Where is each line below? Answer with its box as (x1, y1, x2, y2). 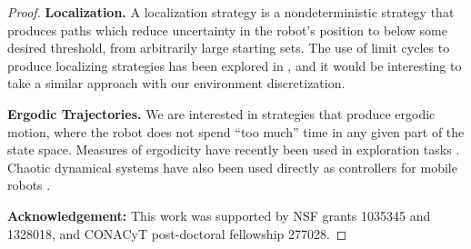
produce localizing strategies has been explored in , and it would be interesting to (7, 55, 462, 75)
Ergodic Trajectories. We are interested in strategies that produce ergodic (7, 104, 436, 123)
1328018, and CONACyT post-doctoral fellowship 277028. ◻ (7, 224, 347, 243)
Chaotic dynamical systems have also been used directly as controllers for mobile (7, 157, 457, 176)
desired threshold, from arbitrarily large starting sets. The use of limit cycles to (7, 38, 450, 57)
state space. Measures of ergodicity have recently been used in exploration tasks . (7, 140, 460, 159)
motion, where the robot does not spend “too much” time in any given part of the (7, 122, 465, 141)
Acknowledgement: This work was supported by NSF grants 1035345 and (7, 205, 431, 224)
